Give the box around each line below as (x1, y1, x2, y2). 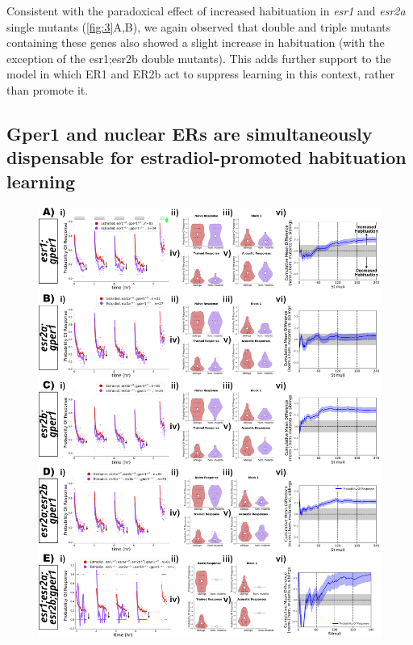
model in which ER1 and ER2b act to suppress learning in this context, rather (6, 65, 395, 82)
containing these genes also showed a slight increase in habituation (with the (6, 34, 385, 51)
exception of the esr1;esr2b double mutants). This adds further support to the (6, 49, 391, 66)
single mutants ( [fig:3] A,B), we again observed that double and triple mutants (6, 18, 391, 35)
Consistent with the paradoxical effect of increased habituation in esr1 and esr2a (6, 2, 406, 19)
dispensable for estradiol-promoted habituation (6, 145, 407, 170)
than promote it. (6, 81, 89, 98)
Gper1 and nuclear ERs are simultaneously (6, 120, 373, 145)
